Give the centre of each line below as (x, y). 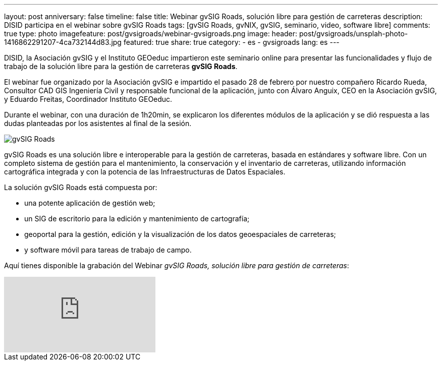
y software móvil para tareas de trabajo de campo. (108, 250)
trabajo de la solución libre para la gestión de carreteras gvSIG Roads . (121, 66)
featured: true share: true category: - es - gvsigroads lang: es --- (231, 42)
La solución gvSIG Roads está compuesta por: (81, 187)
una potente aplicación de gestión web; (90, 203)
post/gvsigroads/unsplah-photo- (354, 34)
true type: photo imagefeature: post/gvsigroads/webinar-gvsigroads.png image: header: (151, 34)
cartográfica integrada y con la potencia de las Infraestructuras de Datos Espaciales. (145, 172)
